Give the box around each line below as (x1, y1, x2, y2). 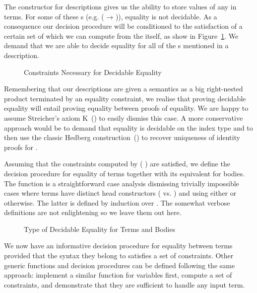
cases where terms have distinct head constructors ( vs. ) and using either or (4, 188, 237, 198)
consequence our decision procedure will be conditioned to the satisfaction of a (4, 21, 243, 31)
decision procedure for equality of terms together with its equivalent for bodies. (4, 168, 245, 178)
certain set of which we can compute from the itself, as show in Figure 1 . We (4, 30, 239, 41)
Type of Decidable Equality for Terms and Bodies (24, 223, 175, 234)
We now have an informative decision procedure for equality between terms (4, 240, 233, 251)
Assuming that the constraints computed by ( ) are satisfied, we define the (4, 158, 230, 169)
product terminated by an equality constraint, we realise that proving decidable (4, 93, 246, 103)
